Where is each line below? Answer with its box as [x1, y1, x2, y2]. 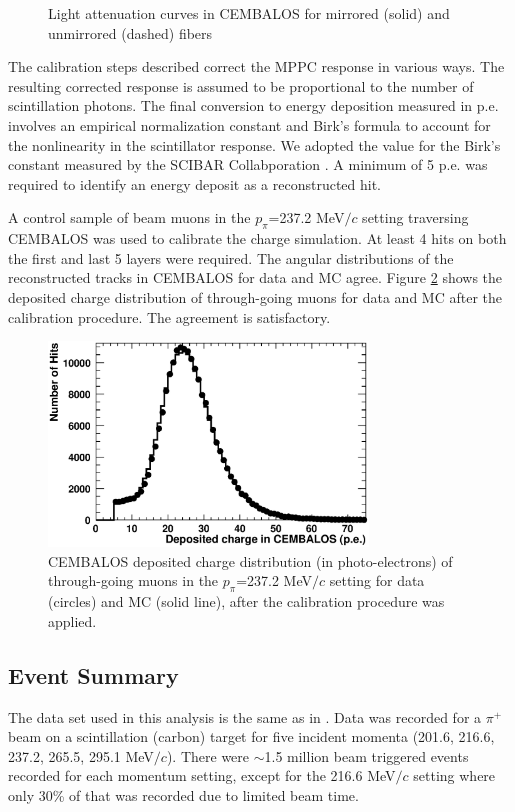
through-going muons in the [48, 570, 219, 591]
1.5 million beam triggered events [264, 745, 469, 766]
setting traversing [362, 207, 469, 228]
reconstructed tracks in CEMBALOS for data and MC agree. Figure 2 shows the [8, 267, 503, 288]
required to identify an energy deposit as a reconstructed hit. [8, 173, 382, 194]
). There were [166, 745, 250, 766]
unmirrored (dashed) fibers [48, 22, 213, 43]
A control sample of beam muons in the [8, 207, 251, 228]
